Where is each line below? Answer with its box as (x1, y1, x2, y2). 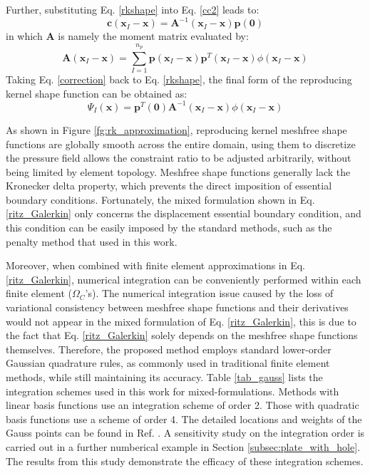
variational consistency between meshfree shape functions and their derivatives (6, 300, 349, 315)
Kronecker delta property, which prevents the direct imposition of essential (6, 178, 332, 193)
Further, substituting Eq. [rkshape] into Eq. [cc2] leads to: (6, 2, 259, 16)
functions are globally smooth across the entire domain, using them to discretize (6, 136, 356, 151)
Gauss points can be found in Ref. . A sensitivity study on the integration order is (6, 425, 365, 440)
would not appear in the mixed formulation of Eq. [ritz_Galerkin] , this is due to (6, 313, 356, 328)
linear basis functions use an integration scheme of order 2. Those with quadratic (6, 397, 359, 412)
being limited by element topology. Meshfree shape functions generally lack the (6, 164, 351, 179)
